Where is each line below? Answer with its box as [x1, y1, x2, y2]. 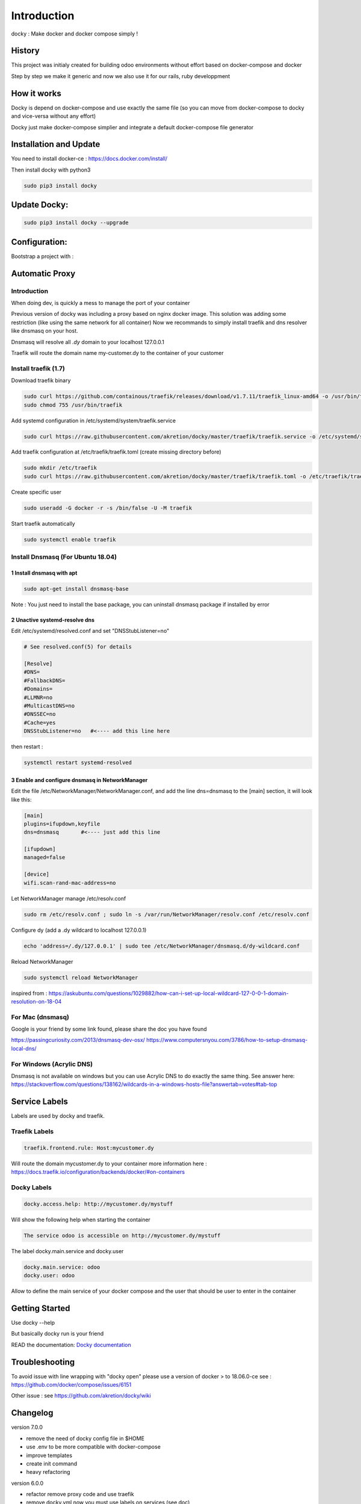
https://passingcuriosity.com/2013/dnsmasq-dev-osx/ [11, 1037, 146, 1044]
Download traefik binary [11, 377, 71, 384]
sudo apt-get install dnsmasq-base [23, 585, 129, 592]
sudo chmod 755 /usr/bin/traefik [23, 401, 123, 408]
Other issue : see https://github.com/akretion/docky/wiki [11, 1392, 152, 1399]
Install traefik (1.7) [11, 364, 66, 372]
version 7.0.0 [11, 1423, 43, 1431]
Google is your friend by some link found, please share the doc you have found [11, 1026, 207, 1033]
